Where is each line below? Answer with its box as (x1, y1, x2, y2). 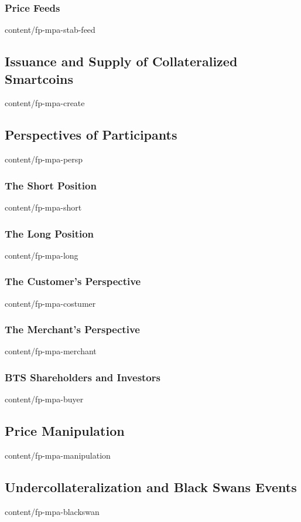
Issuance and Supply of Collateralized (5, 52, 238, 70)
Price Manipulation (5, 422, 125, 440)
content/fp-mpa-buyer (5, 393, 84, 405)
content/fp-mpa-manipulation (5, 449, 111, 462)
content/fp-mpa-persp (5, 153, 83, 165)
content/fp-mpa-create (5, 97, 85, 109)
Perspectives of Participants (5, 126, 177, 144)
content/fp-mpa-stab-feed (5, 23, 95, 36)
